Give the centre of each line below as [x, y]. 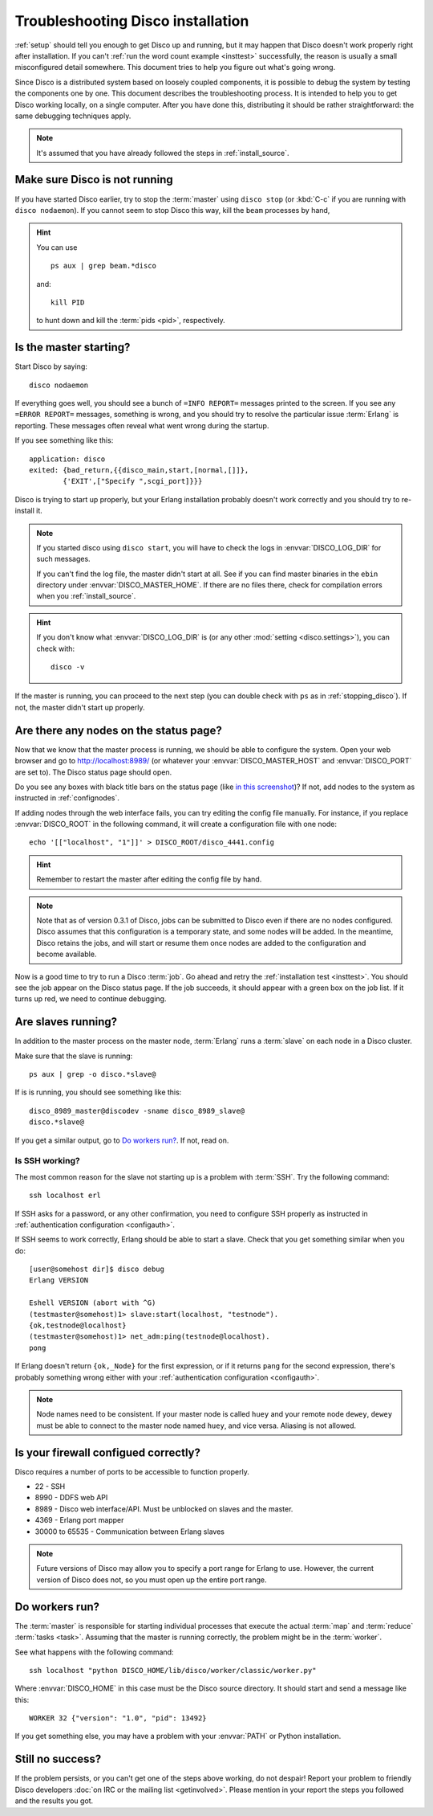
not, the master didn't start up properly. [80, 707]
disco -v [68, 667]
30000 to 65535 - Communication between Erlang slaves [129, 1532]
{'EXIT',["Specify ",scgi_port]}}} [133, 481]
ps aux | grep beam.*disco [103, 266]
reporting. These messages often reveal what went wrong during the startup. [142, 425]
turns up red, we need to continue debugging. [91, 999]
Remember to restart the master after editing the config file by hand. [149, 879]
